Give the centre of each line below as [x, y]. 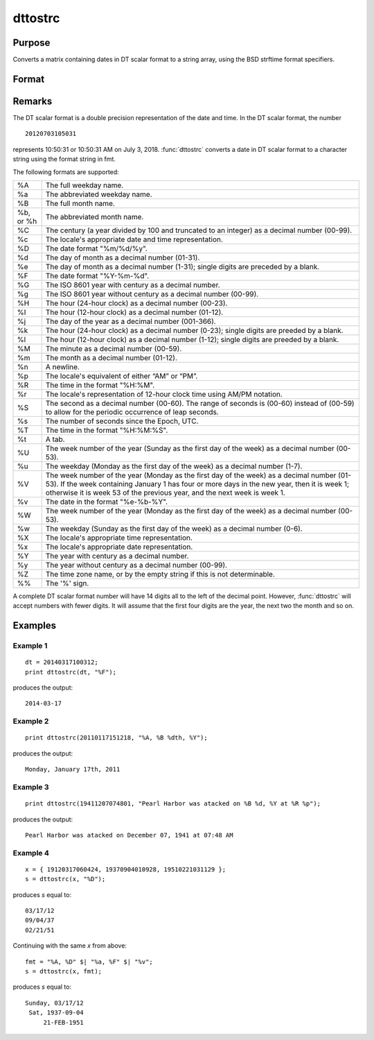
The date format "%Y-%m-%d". [97, 275]
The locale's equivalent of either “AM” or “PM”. [122, 376]
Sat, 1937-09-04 [56, 1013]
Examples [35, 625]
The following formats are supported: [66, 172]
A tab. [55, 439]
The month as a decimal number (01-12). [112, 357]
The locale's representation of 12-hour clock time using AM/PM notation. [164, 394]
